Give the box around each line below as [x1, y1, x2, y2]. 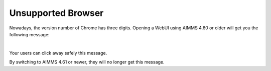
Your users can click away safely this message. [9, 50, 107, 56]
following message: [9, 31, 50, 37]
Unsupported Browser [9, 7, 104, 18]
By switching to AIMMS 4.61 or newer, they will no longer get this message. [9, 59, 165, 65]
